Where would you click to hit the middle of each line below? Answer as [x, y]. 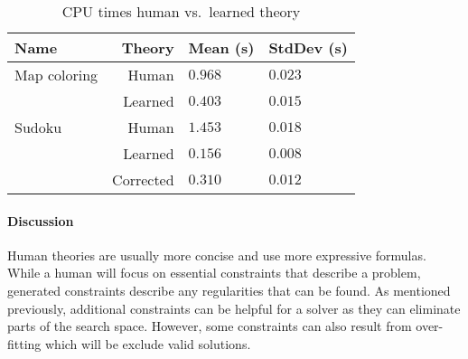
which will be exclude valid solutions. [148, 343]
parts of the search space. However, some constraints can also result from [210, 326]
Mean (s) [221, 47]
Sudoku [38, 127]
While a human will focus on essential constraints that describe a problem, [214, 273]
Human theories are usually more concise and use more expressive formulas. [217, 255]
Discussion [41, 220]
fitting [24, 343]
